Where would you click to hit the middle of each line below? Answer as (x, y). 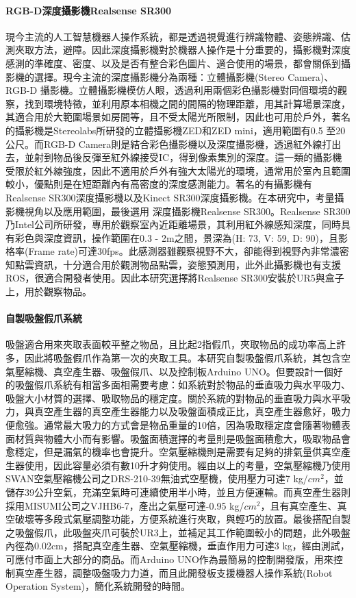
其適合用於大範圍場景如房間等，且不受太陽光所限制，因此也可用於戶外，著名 (178, 117)
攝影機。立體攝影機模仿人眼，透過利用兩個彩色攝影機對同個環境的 (189, 90)
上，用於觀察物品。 (49, 291)
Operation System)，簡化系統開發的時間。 (98, 586)
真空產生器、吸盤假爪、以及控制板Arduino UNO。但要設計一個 (193, 371)
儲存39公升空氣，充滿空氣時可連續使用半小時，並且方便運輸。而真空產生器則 (178, 492)
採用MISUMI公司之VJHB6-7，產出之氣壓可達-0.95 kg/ (125, 505)
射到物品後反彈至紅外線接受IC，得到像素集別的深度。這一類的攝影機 (188, 157)
